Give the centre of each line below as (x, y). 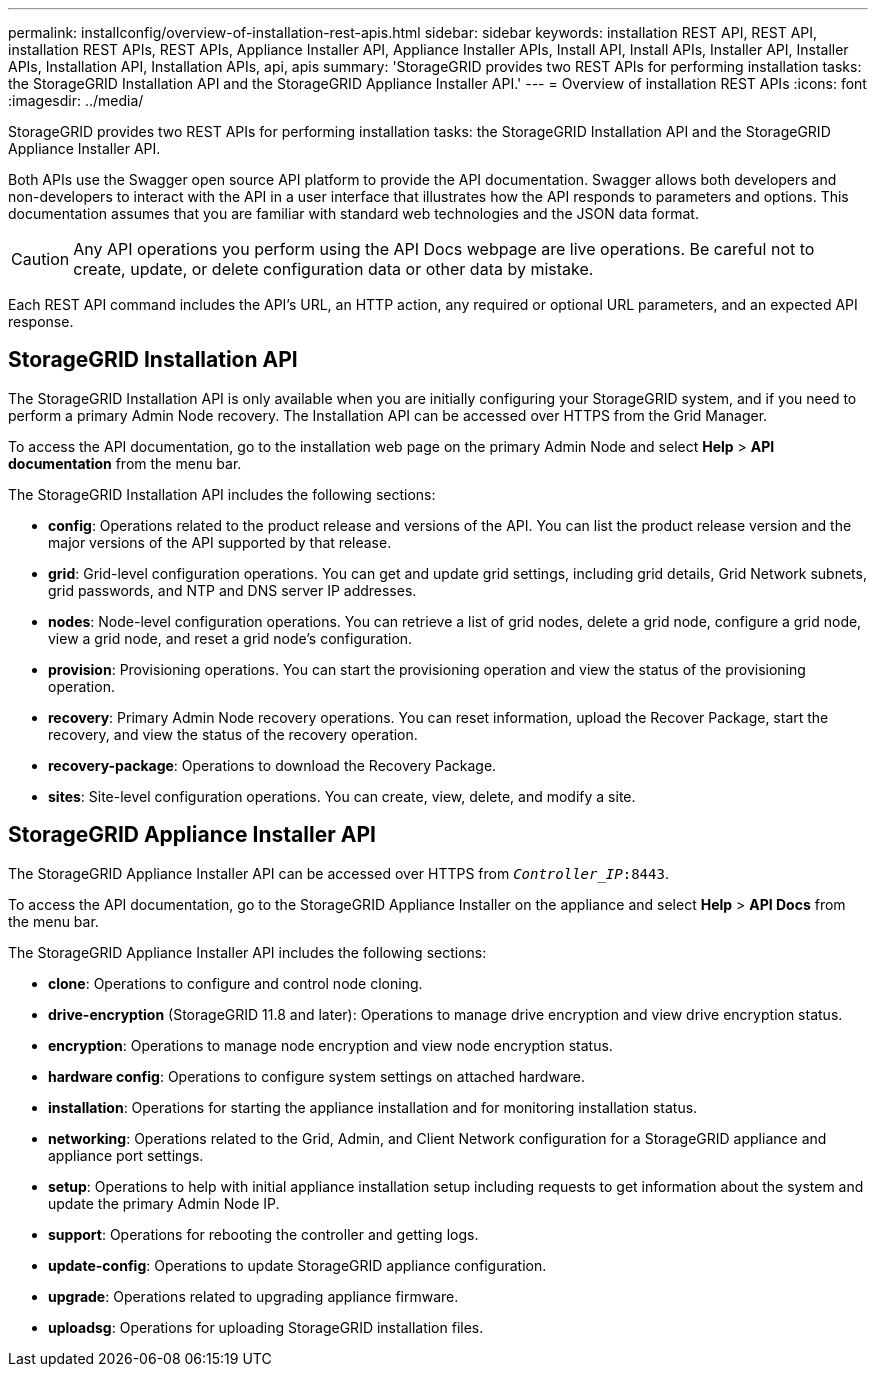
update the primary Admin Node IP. (164, 1203)
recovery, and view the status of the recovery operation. (233, 734)
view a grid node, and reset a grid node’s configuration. (230, 638)
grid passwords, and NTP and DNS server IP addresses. (232, 590)
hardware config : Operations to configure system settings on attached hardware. (316, 1076)
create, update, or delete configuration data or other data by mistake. (333, 269)
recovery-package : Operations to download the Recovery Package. (272, 765)
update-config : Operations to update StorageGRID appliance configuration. (297, 1265)
